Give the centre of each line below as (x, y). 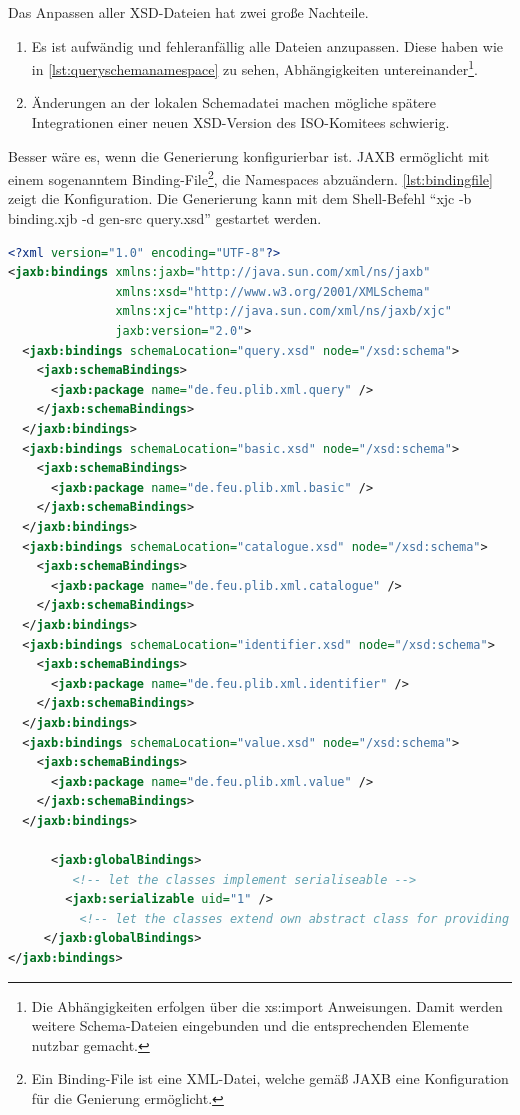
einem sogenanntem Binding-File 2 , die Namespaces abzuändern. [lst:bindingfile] (250, 177)
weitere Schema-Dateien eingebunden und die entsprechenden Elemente (250, 1025)
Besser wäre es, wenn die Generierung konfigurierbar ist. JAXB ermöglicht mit (249, 155)
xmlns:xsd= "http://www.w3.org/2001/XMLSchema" (273, 291)
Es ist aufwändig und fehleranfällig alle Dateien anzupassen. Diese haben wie (267, 45)
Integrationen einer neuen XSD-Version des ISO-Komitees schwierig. (240, 122)
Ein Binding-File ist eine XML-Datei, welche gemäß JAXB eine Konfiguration (270, 1078)
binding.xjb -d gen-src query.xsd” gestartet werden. (165, 218)
